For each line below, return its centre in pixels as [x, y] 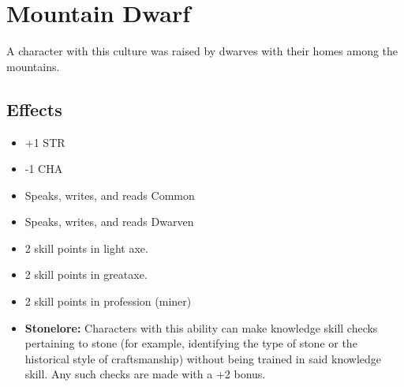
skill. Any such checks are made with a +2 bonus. [145, 374]
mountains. [33, 66]
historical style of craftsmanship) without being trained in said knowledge [203, 358]
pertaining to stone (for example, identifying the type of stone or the [191, 343]
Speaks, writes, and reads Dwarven [109, 222]
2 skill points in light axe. [86, 248]
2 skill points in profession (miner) [108, 301]
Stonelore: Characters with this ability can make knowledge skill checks [201, 327]
